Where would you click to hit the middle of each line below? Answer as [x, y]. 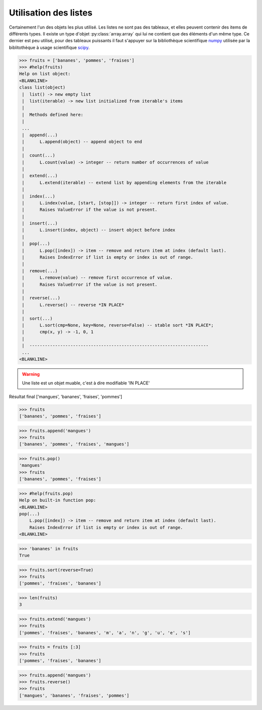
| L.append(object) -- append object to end [82, 142]
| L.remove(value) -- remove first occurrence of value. [98, 278]
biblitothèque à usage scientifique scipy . [49, 47]
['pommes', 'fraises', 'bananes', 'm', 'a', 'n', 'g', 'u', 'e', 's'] [105, 633]
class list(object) [42, 88]
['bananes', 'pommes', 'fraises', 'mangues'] [74, 444]
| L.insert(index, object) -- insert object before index [99, 230]
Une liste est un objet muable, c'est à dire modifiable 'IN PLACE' [86, 383]
